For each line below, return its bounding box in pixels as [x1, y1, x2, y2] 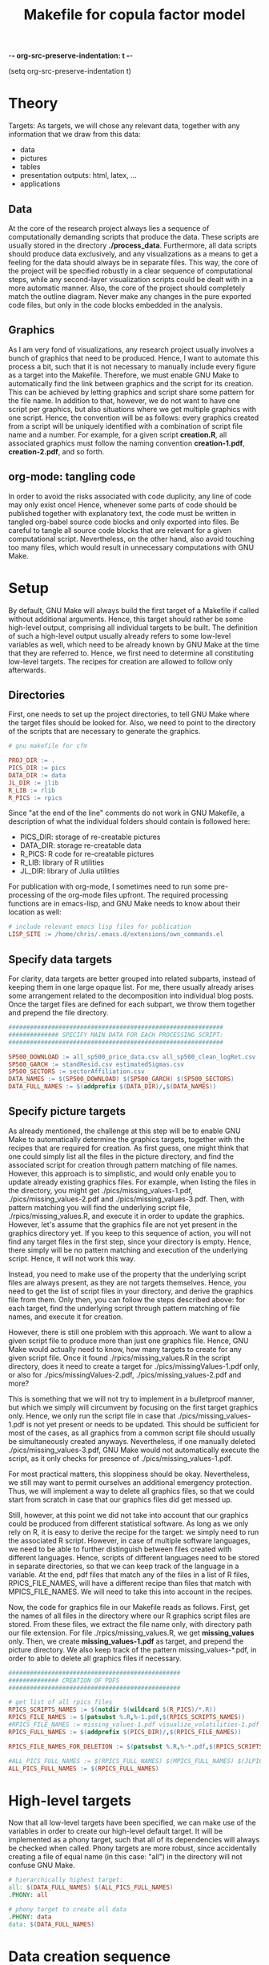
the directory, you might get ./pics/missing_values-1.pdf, [8, 1185, 194, 1195]
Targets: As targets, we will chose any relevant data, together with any [8, 121, 240, 131]
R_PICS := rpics [8, 793, 62, 802]
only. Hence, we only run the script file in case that [8, 1410, 176, 1420]
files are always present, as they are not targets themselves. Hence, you [8, 1277, 247, 1287]
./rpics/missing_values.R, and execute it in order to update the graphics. [8, 1211, 245, 1221]
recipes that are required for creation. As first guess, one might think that [8, 1143, 249, 1152]
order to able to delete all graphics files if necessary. [8, 1653, 182, 1663]
